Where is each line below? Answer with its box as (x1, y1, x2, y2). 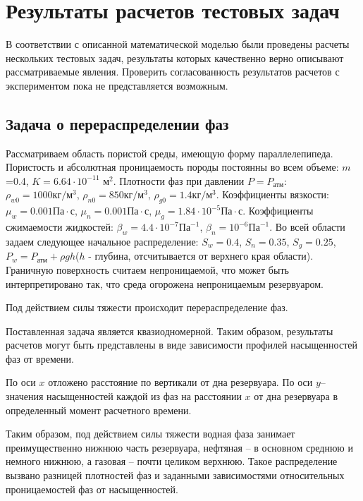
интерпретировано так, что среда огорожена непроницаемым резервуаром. (6, 276, 324, 291)
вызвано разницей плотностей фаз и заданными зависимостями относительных (6, 468, 345, 483)
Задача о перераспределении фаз (6, 112, 229, 134)
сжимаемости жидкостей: (6, 219, 113, 234)
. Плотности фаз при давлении (113, 173, 245, 188)
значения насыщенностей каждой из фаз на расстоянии (6, 389, 242, 404)
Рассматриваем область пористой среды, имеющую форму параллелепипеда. (6, 145, 333, 160)
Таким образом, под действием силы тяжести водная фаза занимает (6, 426, 295, 441)
